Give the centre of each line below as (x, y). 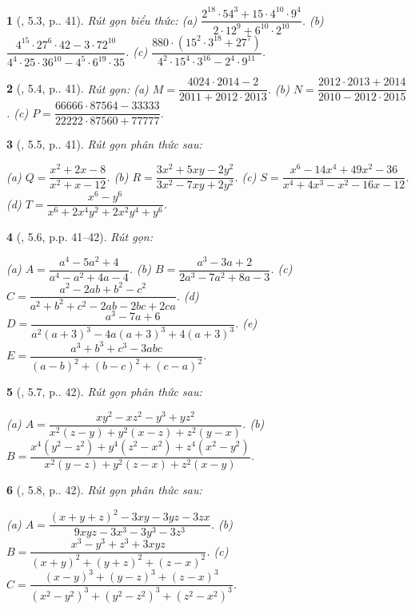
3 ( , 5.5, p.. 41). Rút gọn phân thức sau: (104, 144)
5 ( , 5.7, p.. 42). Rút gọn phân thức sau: (104, 392)
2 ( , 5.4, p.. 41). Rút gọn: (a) (78, 88)
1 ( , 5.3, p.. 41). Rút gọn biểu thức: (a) (102, 20)
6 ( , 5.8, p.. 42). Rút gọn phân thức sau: (104, 490)
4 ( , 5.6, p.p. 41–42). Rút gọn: (80, 237)
